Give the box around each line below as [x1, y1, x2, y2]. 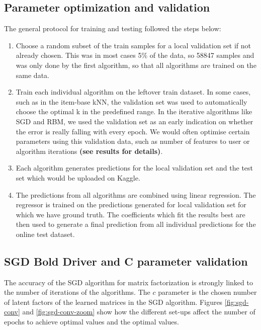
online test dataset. [16, 228, 75, 239]
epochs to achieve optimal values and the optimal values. [4, 316, 179, 327]
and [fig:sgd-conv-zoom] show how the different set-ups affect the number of [22, 306, 255, 317]
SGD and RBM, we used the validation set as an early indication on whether [16, 116, 253, 126]
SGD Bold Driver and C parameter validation [4, 253, 248, 269]
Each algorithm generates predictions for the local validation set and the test [16, 162, 253, 173]
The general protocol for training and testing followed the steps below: [4, 23, 221, 34]
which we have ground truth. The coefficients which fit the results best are [16, 209, 245, 219]
